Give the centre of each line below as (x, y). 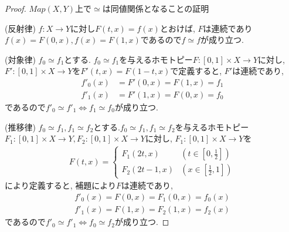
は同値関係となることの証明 (156, 8)
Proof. (16, 8)
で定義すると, (196, 71)
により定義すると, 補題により (60, 185)
